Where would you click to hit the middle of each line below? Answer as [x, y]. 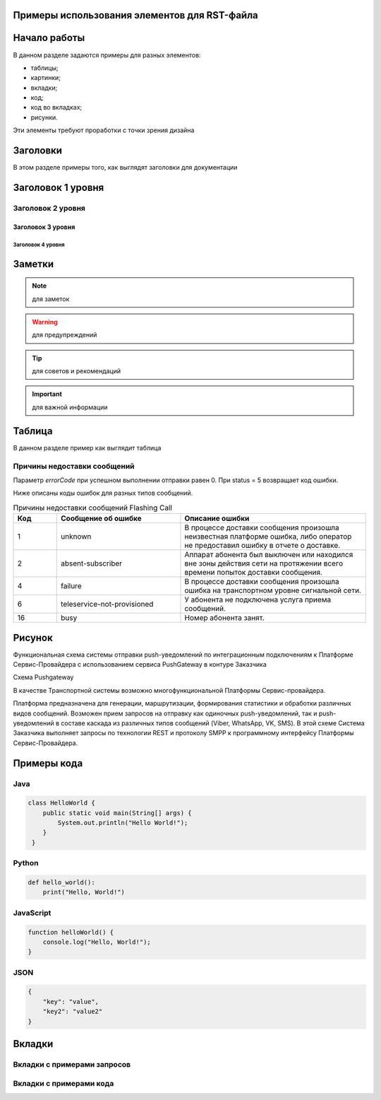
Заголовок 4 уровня [39, 245]
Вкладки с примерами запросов [72, 1064]
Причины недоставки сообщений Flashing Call [93, 508]
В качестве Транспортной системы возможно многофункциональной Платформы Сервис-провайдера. [169, 690]
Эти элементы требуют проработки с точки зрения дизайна [104, 130]
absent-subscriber [92, 563]
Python [26, 863]
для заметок [51, 299]
